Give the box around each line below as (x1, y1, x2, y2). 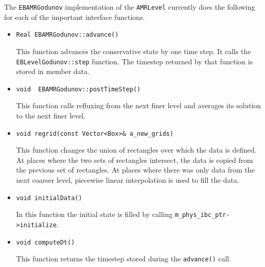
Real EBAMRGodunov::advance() (16, 31, 119, 39)
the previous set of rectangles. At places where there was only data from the (16, 164, 255, 175)
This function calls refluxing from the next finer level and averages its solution (16, 100, 261, 111)
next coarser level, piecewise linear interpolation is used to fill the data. (16, 175, 239, 185)
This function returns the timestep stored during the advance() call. (16, 253, 231, 264)
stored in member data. (16, 66, 90, 77)
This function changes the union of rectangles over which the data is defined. (16, 144, 257, 155)
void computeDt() (16, 238, 75, 246)
